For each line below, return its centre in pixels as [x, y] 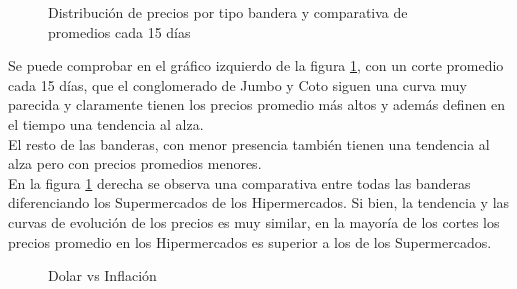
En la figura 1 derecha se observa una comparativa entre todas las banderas [239, 182]
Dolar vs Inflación [102, 275]
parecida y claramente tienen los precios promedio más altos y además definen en [257, 104]
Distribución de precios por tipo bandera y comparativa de [228, 12]
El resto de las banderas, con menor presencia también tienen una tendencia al [249, 143]
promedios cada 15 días [119, 31]
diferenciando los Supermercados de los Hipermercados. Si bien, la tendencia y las [259, 202]
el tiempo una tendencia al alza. [106, 123]
